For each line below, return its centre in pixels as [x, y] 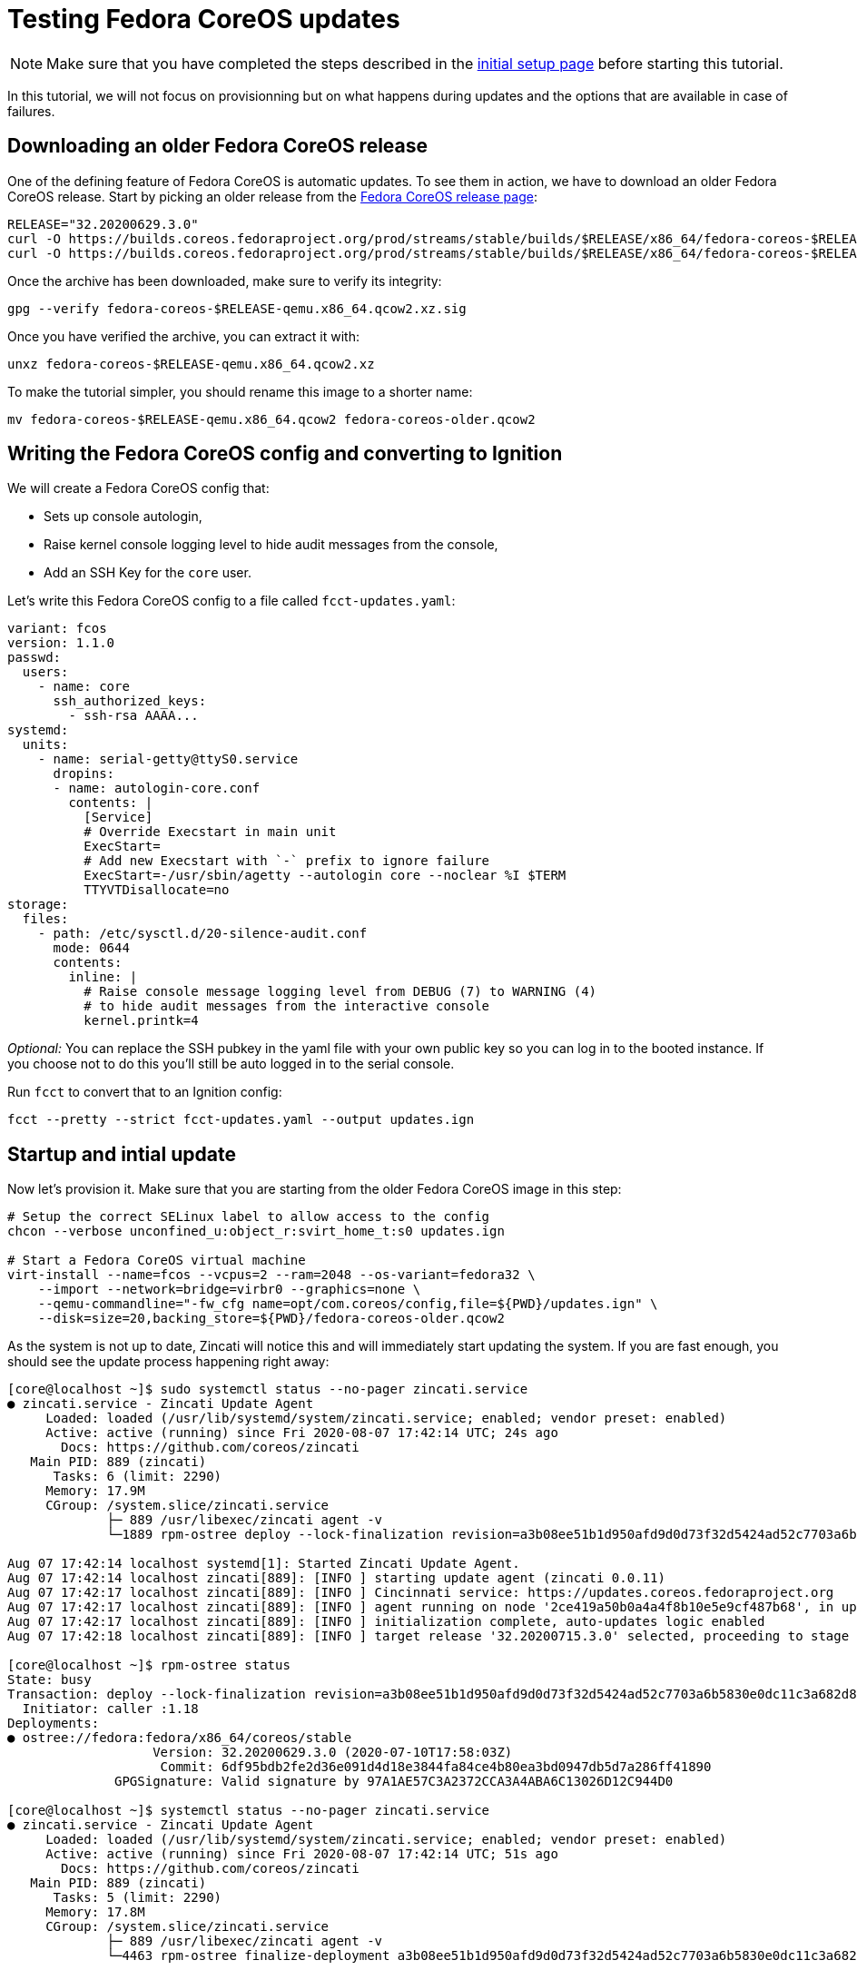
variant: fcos [57, 629]
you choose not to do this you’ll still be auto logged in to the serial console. [231, 1064]
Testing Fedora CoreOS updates [204, 19]
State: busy [49, 1680]
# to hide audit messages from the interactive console [287, 1006]
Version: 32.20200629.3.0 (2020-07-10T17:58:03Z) [333, 1753]
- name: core [84, 687]
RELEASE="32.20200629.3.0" [103, 224]
